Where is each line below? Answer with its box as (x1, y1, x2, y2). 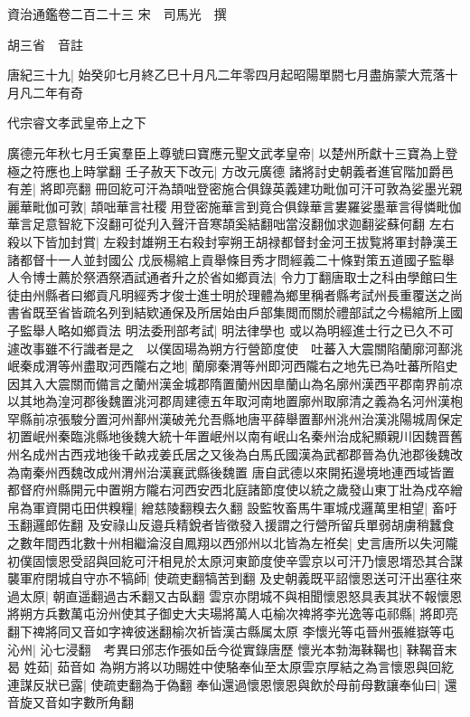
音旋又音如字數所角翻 (7, 693, 134, 712)
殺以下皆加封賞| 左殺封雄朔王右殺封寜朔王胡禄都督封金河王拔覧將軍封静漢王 (7, 231, 458, 250)
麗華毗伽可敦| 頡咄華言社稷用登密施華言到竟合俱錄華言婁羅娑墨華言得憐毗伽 (7, 196, 462, 215)
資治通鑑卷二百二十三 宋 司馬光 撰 (7, 5, 227, 23)
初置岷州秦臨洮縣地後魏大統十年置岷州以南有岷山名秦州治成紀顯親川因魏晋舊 (7, 427, 463, 446)
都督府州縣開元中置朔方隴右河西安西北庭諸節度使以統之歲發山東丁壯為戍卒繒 (7, 480, 463, 499)
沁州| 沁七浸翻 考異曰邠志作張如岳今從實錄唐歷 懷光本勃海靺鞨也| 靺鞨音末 (7, 639, 457, 658)
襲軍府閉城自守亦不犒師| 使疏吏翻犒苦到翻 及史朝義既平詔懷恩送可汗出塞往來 (7, 569, 463, 588)
